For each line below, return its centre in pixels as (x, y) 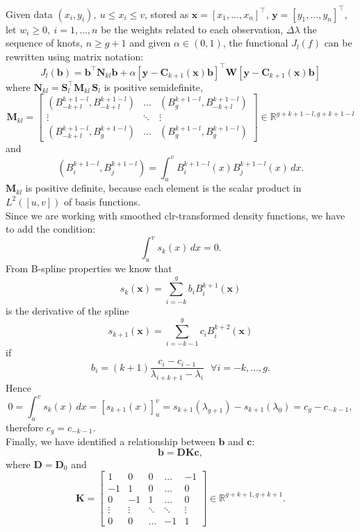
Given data (29, 14)
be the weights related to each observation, (192, 29)
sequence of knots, (44, 43)
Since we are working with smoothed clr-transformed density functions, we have (175, 215)
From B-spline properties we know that (89, 268)
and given (150, 43)
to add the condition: (51, 229)
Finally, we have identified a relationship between (111, 441)
